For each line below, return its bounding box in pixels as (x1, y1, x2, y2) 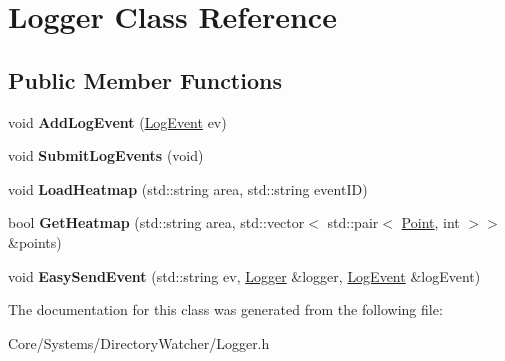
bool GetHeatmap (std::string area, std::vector (8, 212, 305, 233)
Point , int (401, 212, 460, 233)
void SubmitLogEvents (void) (8, 145, 204, 166)
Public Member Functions (8, 64, 282, 95)
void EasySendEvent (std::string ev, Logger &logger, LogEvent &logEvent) (8, 265, 481, 286)
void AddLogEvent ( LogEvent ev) (8, 111, 227, 132)
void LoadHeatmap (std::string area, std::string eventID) (8, 178, 368, 199)
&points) (8, 231, 62, 252)
